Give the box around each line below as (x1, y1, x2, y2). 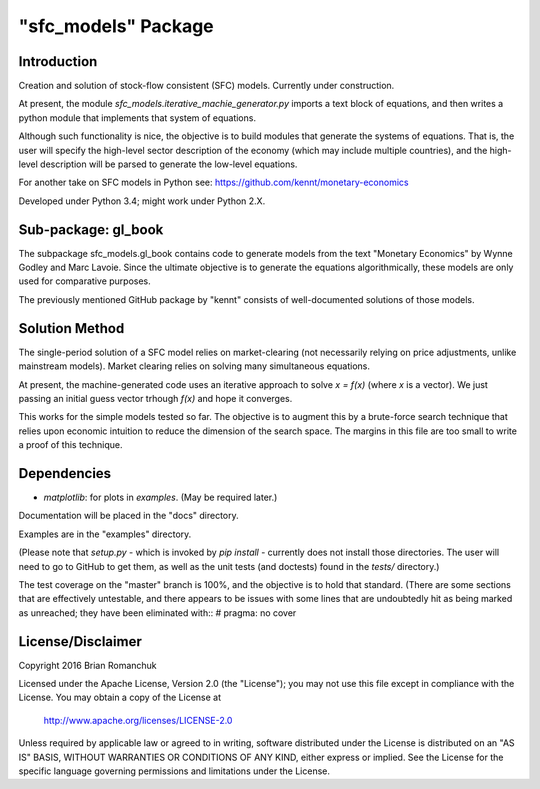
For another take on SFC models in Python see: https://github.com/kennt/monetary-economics (18, 176, 409, 189)
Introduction (18, 53, 98, 70)
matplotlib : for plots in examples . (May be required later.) (43, 491, 278, 504)
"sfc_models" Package (18, 15, 214, 37)
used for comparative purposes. (18, 275, 152, 287)
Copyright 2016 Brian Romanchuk (18, 659, 157, 671)
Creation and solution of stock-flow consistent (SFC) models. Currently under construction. (18, 80, 395, 92)
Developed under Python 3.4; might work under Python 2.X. (18, 195, 266, 207)
